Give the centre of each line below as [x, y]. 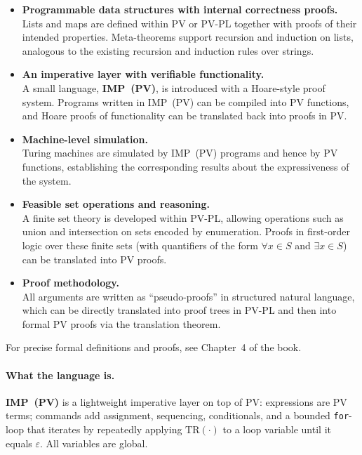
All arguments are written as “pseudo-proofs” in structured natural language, [188, 296]
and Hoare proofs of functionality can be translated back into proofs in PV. [185, 116]
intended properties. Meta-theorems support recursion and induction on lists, [188, 37]
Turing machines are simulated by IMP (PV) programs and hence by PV [180, 153]
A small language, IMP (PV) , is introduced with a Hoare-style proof [174, 87]
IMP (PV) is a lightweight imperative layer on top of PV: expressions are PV [176, 401]
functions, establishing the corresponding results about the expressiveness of [186, 166]
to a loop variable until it [277, 429]
